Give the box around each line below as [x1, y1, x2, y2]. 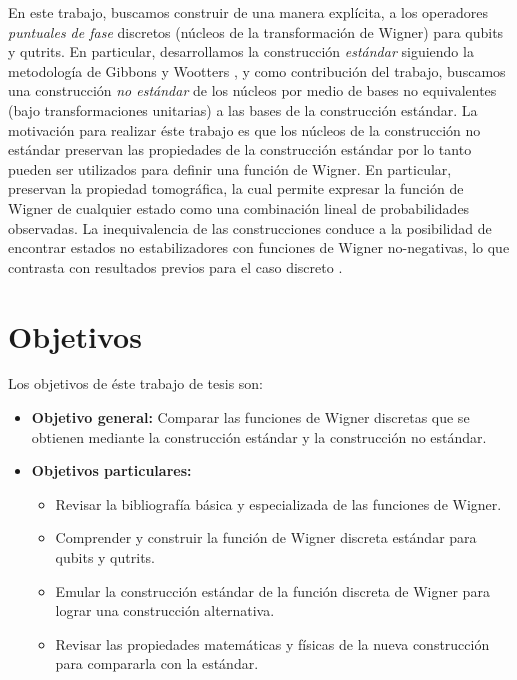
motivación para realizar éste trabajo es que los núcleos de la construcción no [8, 119, 481, 140]
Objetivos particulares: [31, 460, 192, 481]
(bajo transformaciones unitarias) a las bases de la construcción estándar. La [8, 99, 478, 120]
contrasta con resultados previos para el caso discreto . [8, 256, 343, 277]
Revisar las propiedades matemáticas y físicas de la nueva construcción [55, 633, 490, 654]
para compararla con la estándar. [55, 653, 259, 674]
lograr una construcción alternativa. [55, 600, 275, 621]
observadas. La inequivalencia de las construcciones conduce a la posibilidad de [8, 217, 492, 238]
